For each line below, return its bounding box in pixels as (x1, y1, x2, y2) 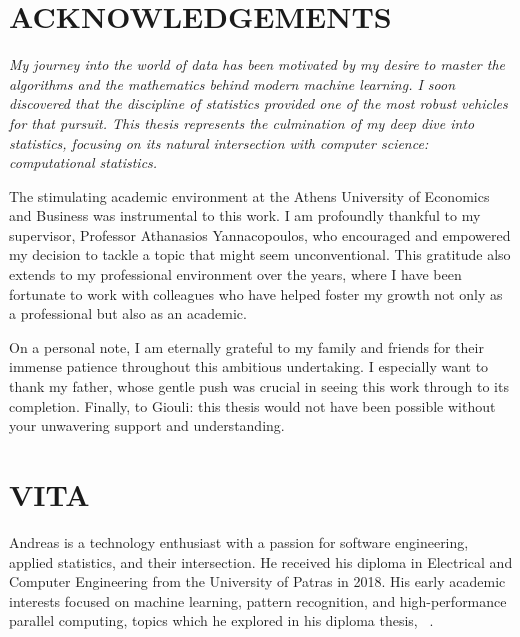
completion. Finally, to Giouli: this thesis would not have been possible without (9, 395, 496, 416)
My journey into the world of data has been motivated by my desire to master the (9, 54, 505, 75)
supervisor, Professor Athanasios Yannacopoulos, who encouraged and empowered (9, 224, 511, 245)
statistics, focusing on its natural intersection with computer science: (9, 132, 429, 153)
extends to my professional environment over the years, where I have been (9, 264, 462, 285)
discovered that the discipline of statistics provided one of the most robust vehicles (9, 93, 508, 114)
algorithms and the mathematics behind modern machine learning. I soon (9, 73, 456, 94)
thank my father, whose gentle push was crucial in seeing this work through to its (9, 376, 509, 397)
